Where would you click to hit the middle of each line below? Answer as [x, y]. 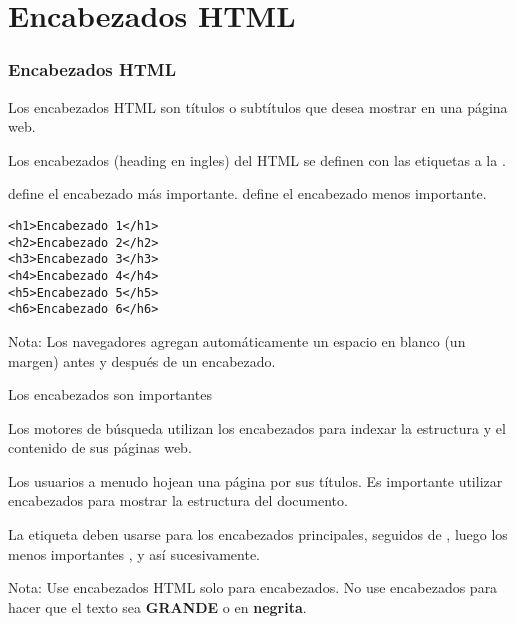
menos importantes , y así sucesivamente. [134, 553]
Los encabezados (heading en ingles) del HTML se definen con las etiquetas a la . [257, 159]
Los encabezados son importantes [110, 394]
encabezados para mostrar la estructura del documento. [178, 500]
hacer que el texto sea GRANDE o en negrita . [157, 606]
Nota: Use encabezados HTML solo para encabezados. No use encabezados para [253, 587]
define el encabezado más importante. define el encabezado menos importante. [247, 193]
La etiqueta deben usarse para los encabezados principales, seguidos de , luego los [258, 534]
